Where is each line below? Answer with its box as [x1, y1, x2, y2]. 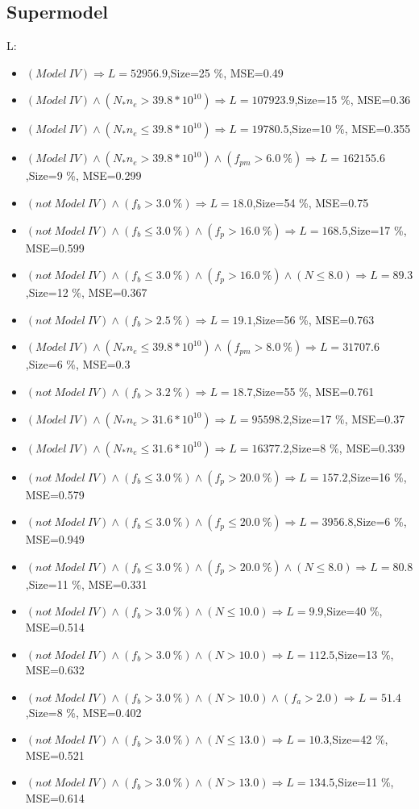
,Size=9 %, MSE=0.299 [25, 167, 142, 184]
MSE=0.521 [25, 746, 85, 763]
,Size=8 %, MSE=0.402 [25, 703, 142, 720]
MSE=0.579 [25, 486, 85, 502]
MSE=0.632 [25, 661, 85, 678]
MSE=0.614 [25, 790, 85, 807]
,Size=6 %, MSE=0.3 [25, 356, 131, 373]
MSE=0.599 [25, 239, 85, 256]
